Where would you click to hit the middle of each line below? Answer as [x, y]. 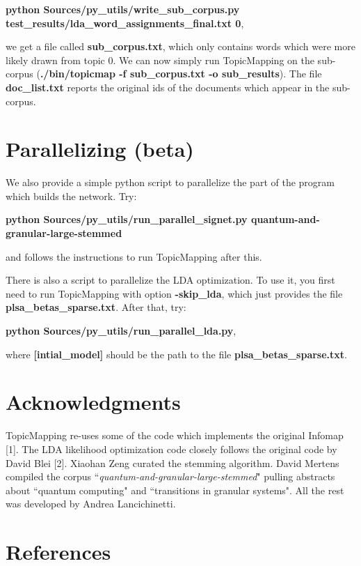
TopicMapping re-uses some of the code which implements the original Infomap [175, 435]
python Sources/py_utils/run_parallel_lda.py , [121, 331]
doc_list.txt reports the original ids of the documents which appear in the [168, 87]
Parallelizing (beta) [100, 149]
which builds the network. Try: [71, 196]
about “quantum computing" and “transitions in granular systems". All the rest [175, 490]
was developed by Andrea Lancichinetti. [91, 504]
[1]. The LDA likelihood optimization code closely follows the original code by [171, 449]
